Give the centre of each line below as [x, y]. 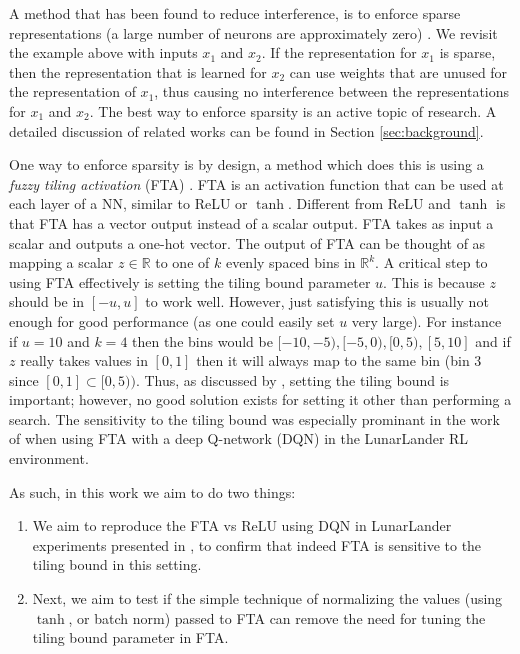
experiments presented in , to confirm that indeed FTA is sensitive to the [257, 544]
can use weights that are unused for [398, 71]
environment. [49, 458]
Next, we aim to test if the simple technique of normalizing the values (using [267, 598]
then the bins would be [202, 340]
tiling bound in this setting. [117, 564]
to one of [182, 262]
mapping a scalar [61, 262]
